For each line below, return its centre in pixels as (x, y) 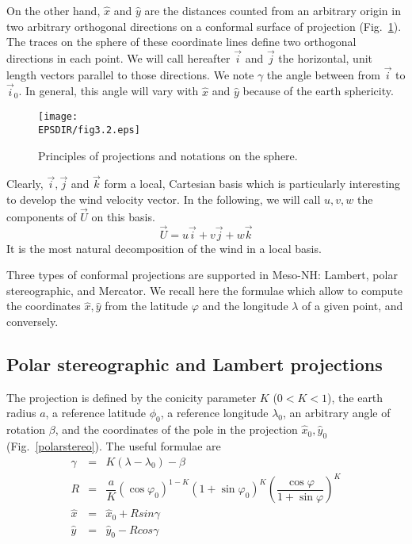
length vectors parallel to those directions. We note (130, 74)
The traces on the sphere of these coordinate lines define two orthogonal (181, 42)
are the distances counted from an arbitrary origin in (273, 10)
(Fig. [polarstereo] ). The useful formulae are (114, 445)
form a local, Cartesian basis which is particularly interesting (252, 184)
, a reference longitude (214, 413)
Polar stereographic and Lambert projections (195, 364)
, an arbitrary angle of (337, 413)
